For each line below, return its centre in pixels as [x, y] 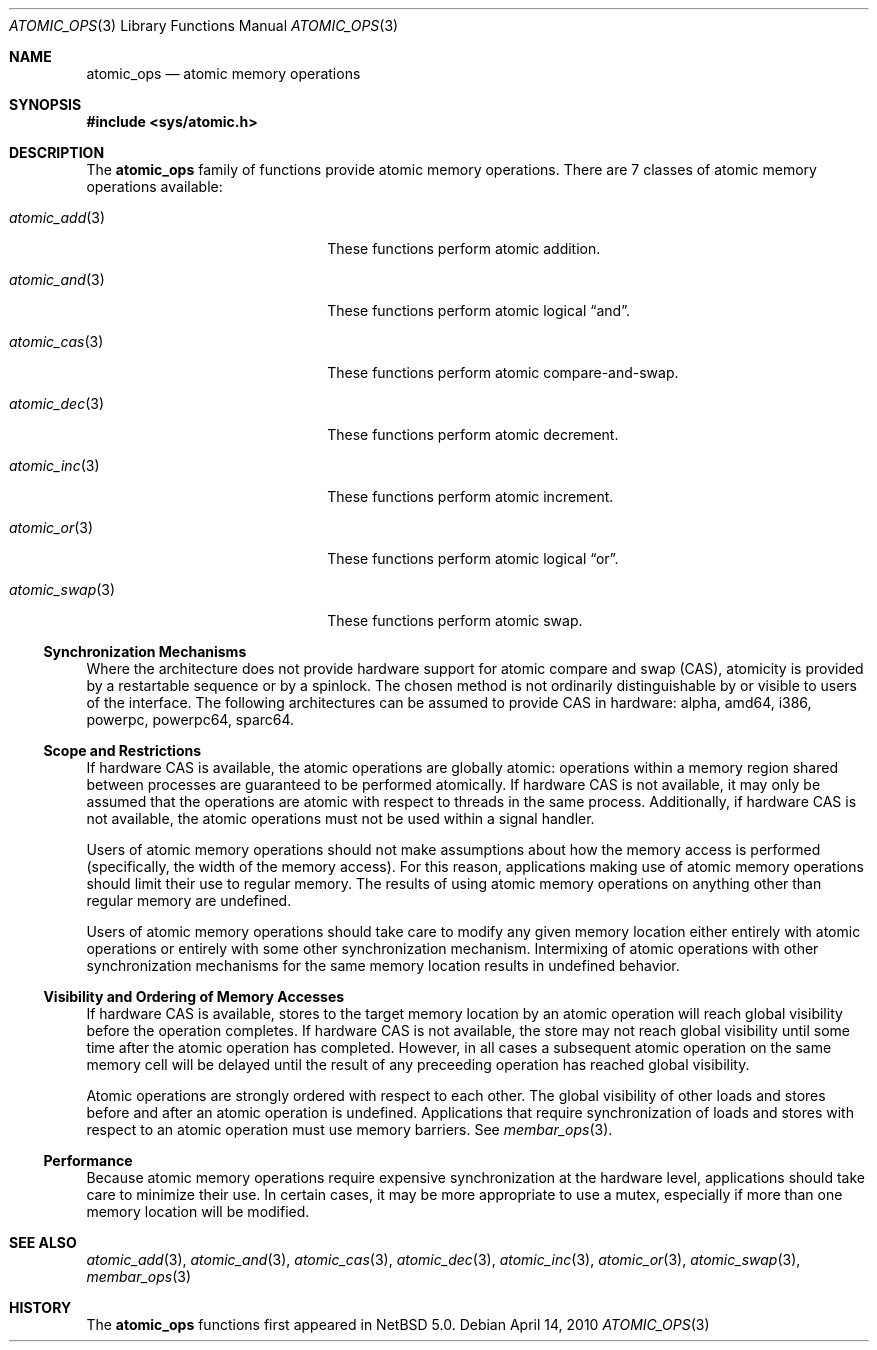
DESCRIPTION [57, 152]
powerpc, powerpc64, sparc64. [190, 719]
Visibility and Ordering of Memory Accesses [194, 996]
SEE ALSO [43, 1242]
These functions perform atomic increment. [470, 496]
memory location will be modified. [198, 1211]
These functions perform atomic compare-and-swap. [503, 372]
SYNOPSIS [45, 104]
